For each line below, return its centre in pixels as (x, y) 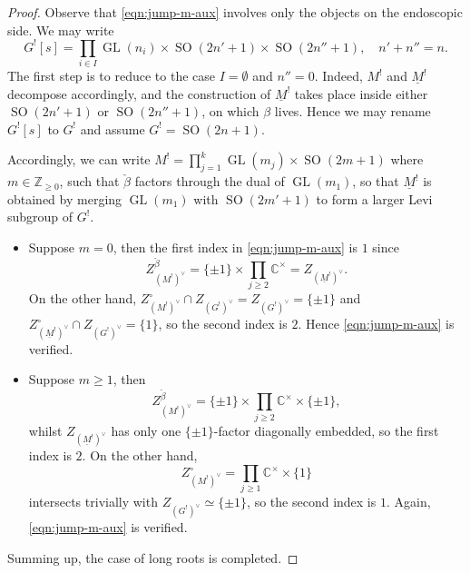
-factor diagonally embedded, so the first (326, 430)
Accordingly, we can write (79, 159)
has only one (146, 430)
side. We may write (61, 30)
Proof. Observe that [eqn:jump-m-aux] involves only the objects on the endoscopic (235, 12)
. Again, (408, 502)
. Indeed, (338, 76)
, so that (376, 181)
